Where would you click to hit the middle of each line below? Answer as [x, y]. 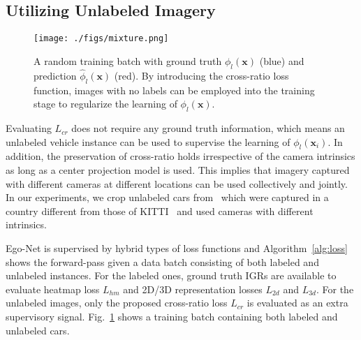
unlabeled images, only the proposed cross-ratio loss [117, 303]
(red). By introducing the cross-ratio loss [201, 75]
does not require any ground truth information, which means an [208, 128]
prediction [55, 75]
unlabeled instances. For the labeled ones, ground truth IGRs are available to [171, 275]
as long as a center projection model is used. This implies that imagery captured [178, 170]
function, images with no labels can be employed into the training [174, 90]
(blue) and [282, 60]
